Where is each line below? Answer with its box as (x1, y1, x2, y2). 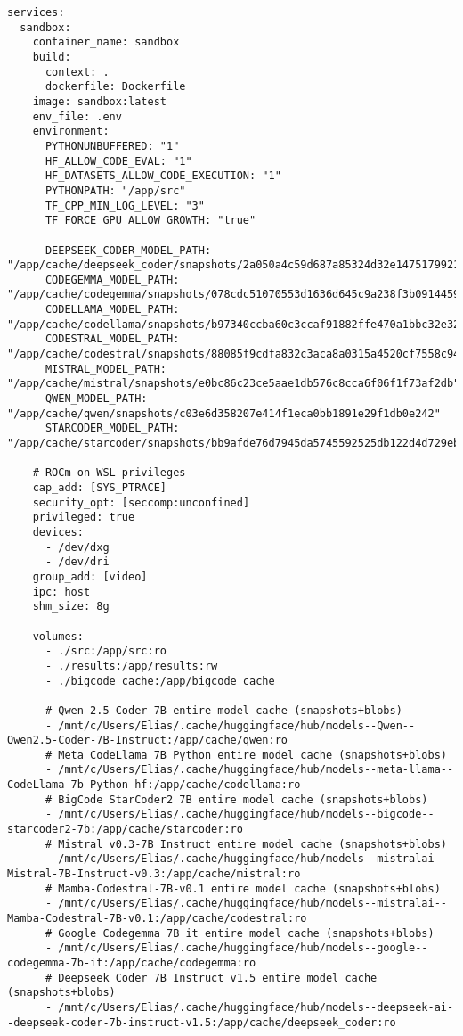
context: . (45, 65, 110, 78)
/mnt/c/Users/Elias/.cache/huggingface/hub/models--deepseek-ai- (58, 1000, 454, 1014)
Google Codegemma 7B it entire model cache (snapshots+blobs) (58, 926, 435, 940)
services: (7, 6, 65, 19)
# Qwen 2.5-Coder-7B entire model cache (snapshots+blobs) (45, 703, 402, 717)
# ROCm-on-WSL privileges (32, 466, 186, 480)
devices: (32, 525, 84, 539)
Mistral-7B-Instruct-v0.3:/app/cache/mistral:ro (7, 867, 301, 881)
